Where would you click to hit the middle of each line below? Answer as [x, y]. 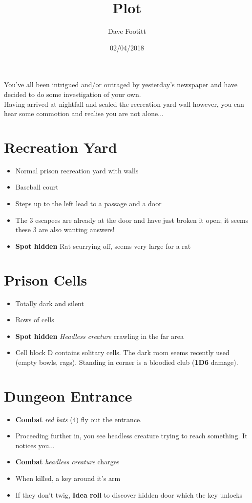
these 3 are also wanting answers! [65, 229]
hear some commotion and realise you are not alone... [84, 113]
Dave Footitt [127, 31]
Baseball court [37, 187]
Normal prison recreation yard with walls [77, 170]
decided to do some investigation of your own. [73, 94]
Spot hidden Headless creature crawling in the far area [99, 336]
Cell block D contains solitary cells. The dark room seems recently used [122, 352]
